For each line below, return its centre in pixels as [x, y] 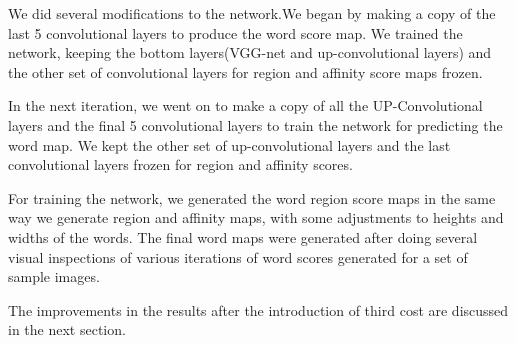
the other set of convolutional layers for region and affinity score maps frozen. [245, 71]
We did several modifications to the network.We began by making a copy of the [252, 13]
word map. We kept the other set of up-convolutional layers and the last [229, 144]
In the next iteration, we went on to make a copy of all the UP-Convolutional [245, 105]
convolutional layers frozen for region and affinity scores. [180, 164]
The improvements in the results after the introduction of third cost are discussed [258, 309]
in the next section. [67, 329]
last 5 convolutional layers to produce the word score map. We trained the [235, 32]
